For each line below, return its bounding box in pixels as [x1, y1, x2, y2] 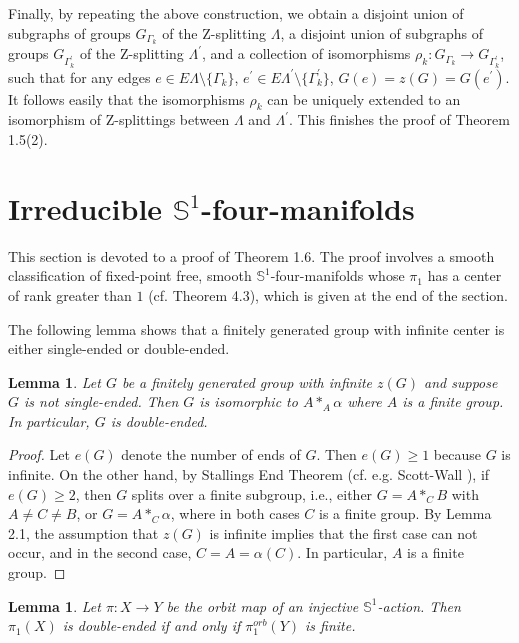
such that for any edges [8, 66, 151, 87]
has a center [427, 265, 502, 286]
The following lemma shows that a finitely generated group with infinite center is [8, 318, 505, 339]
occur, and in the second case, [8, 542, 192, 563]
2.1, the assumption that [8, 522, 159, 543]
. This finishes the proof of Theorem [289, 109, 510, 130]
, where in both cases [170, 503, 300, 524]
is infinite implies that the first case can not [209, 522, 478, 543]
